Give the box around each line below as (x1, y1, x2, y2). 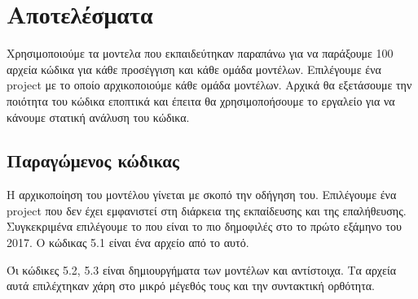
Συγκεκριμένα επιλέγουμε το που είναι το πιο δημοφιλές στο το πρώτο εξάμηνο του (7, 218, 402, 235)
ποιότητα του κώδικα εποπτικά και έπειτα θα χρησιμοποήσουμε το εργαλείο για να (7, 92, 395, 109)
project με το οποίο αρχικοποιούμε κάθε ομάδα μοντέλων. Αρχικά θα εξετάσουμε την (7, 76, 412, 93)
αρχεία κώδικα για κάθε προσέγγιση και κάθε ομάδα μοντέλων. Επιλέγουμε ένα (7, 60, 381, 77)
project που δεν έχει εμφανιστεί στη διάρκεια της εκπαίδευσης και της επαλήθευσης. (7, 201, 407, 219)
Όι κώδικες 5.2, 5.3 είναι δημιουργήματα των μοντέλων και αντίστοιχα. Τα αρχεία (7, 261, 397, 278)
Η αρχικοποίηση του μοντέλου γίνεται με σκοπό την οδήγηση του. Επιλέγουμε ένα (7, 186, 397, 203)
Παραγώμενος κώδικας (7, 148, 179, 173)
